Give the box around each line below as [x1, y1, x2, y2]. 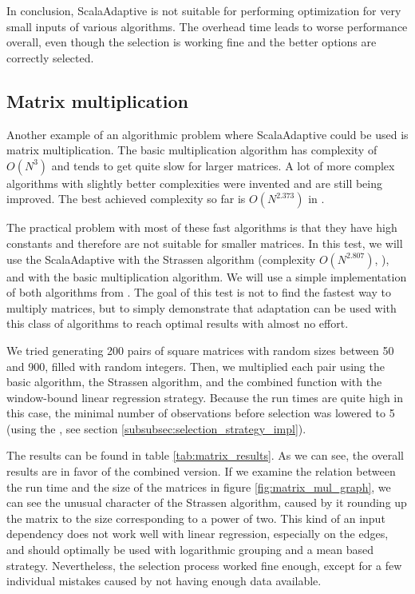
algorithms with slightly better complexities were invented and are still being [6, 174, 383, 191]
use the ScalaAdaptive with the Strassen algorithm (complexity [6, 250, 316, 267]
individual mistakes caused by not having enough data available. [6, 572, 322, 589]
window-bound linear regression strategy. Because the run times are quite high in [6, 389, 404, 405]
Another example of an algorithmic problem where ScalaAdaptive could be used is [6, 126, 409, 142]
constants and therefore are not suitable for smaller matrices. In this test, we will [6, 234, 403, 251]
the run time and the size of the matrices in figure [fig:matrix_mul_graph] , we [6, 478, 391, 495]
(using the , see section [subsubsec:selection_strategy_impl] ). [6, 420, 306, 437]
